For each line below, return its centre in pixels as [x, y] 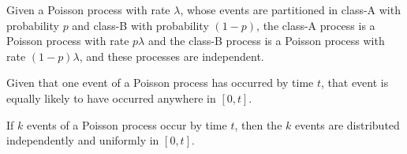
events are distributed [347, 124]
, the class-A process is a [316, 25]
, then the [258, 124]
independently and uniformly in [83, 140]
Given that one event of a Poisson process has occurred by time [160, 83]
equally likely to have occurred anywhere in [111, 98]
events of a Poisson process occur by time [127, 124]
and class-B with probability [140, 25]
